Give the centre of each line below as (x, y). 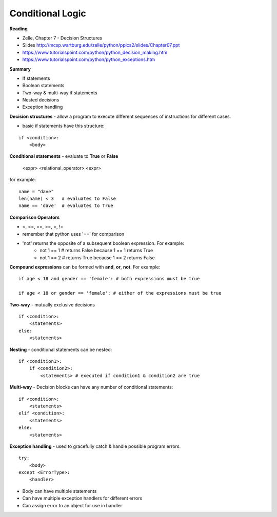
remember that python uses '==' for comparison (73, 234)
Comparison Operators (35, 217)
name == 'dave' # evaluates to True (66, 206)
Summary (20, 69)
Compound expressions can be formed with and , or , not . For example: (85, 267)
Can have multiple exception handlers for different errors (82, 498)
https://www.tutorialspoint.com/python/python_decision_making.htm (95, 52)
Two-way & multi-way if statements (60, 93)
